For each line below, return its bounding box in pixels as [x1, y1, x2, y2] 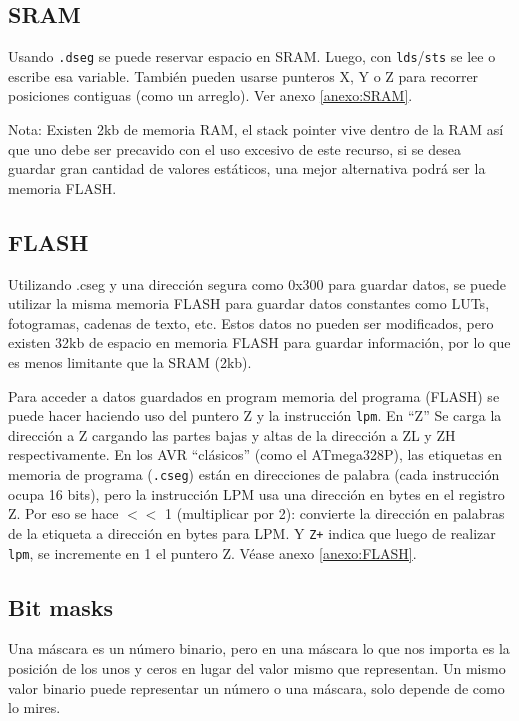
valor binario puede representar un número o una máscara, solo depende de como [8, 677, 505, 698]
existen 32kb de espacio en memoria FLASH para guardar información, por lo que [8, 332, 511, 353]
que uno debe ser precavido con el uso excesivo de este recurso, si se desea [8, 138, 461, 159]
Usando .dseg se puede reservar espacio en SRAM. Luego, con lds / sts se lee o [8, 46, 496, 67]
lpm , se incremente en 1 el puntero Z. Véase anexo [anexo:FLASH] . [8, 542, 417, 563]
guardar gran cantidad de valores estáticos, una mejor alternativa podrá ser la [8, 158, 486, 179]
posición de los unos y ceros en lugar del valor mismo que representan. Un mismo [8, 657, 506, 678]
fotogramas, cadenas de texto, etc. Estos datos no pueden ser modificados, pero [8, 312, 494, 333]
